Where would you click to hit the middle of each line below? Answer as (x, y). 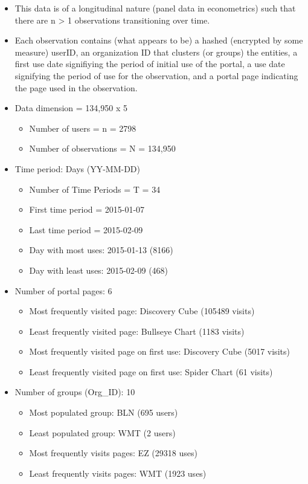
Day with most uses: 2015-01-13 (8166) (101, 250)
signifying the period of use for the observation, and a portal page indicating (156, 75)
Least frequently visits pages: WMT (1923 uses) (118, 473)
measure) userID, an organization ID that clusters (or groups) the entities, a (156, 52)
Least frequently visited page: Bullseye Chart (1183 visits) (137, 331)
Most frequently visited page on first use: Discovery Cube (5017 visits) (159, 351)
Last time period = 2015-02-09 (86, 229)
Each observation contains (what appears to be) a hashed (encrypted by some (159, 40)
